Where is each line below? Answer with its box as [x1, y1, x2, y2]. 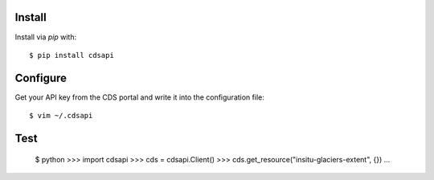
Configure [14, 71, 68, 84]
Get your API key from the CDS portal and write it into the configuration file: [14, 92, 264, 102]
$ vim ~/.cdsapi [29, 111, 93, 121]
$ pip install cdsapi [29, 51, 114, 59]
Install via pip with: [14, 32, 76, 42]
